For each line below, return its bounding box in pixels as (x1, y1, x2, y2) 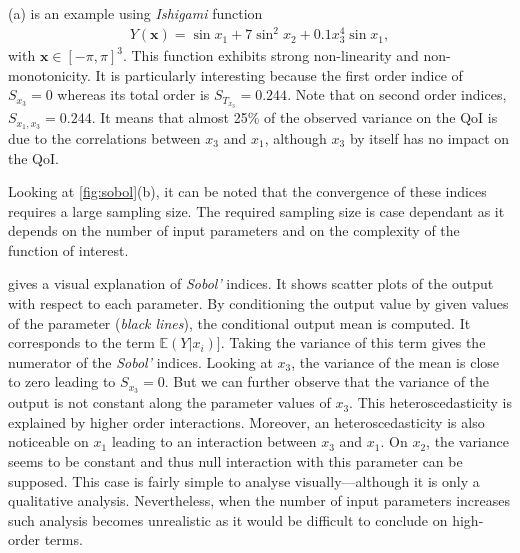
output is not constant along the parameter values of (8, 392, 331, 413)
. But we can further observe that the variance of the (164, 371, 490, 392)
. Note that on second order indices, (287, 84, 507, 105)
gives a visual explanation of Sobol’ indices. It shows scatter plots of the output (8, 273, 494, 294)
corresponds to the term (8, 332, 155, 353)
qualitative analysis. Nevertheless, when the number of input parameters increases (8, 490, 510, 511)
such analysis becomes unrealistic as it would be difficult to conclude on (8, 509, 448, 530)
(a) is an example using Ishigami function (8, 3, 263, 23)
